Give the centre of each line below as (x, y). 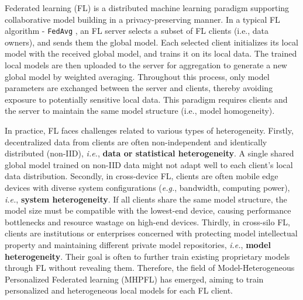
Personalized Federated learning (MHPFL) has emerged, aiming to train (134, 279)
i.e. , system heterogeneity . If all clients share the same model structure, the (146, 199)
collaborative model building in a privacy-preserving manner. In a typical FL (142, 19)
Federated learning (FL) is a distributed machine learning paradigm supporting (147, 8)
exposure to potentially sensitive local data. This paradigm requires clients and (146, 99)
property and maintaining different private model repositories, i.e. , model (138, 244)
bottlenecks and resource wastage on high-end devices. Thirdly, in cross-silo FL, (147, 221)
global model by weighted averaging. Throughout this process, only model (137, 76)
